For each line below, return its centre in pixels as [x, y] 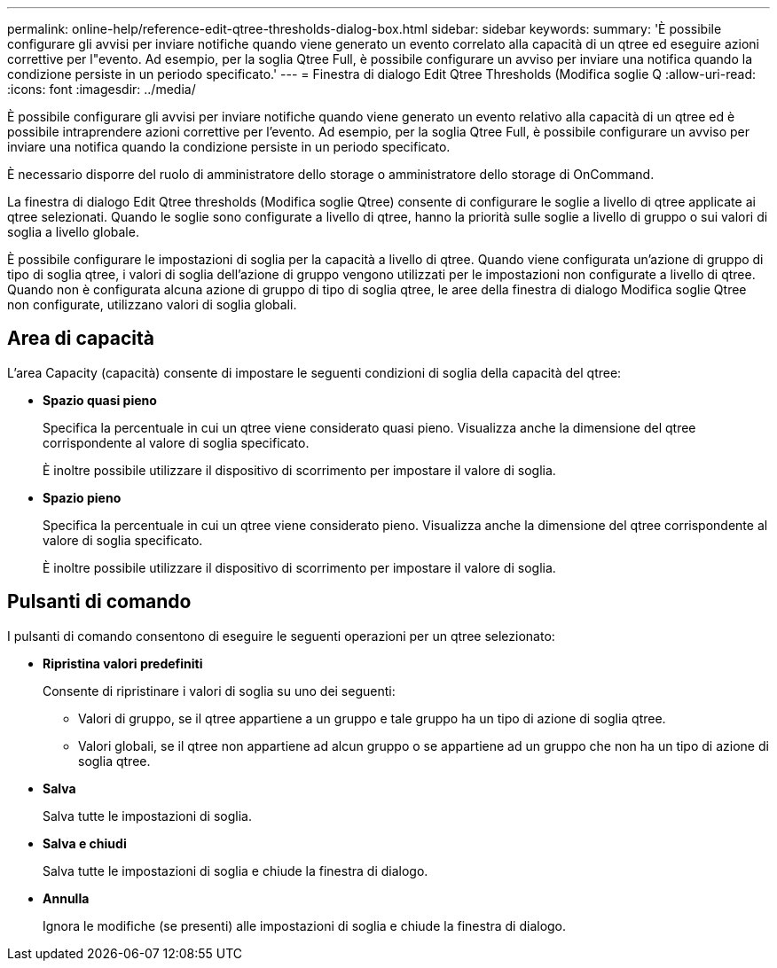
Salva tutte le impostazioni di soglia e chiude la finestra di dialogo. [235, 870]
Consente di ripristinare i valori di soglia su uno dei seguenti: [219, 691]
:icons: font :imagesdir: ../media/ [102, 89]
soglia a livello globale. [73, 232]
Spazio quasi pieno [100, 400]
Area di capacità [81, 339]
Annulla [66, 898]
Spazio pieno [82, 497]
